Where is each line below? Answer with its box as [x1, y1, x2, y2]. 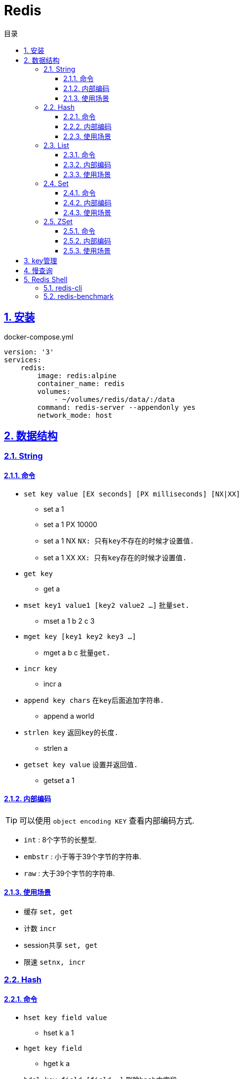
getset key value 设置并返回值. [24, 760, 138, 769]
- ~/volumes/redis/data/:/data [54, 395, 175, 403]
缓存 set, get [24, 907, 73, 916]
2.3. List [43, 141, 69, 149]
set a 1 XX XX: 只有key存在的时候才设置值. [43, 553, 187, 562]
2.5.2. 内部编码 [63, 236, 111, 245]
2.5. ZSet [43, 217, 73, 226]
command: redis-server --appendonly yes [37, 403, 196, 411]
